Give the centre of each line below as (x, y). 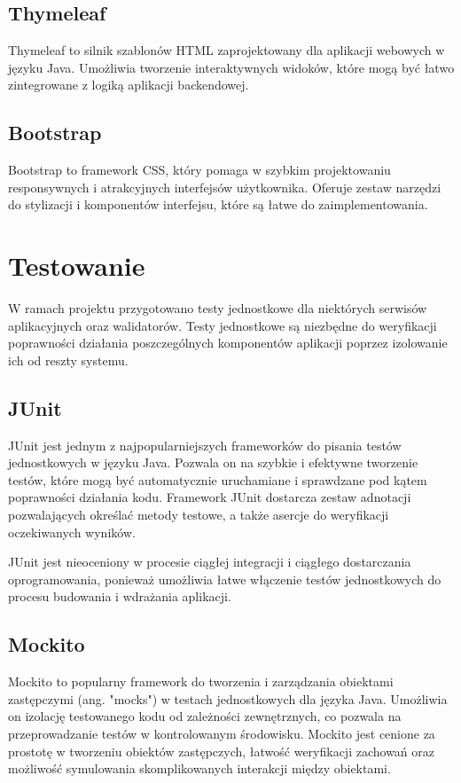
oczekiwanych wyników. (72, 532)
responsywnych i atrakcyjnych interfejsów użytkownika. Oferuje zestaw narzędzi (225, 187)
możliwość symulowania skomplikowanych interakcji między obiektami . (199, 768)
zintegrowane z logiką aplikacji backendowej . (129, 85)
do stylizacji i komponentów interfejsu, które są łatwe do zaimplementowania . (218, 204)
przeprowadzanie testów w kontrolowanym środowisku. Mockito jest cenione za (222, 733)
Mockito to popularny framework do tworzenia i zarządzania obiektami (201, 681)
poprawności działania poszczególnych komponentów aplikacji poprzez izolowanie (228, 343)
